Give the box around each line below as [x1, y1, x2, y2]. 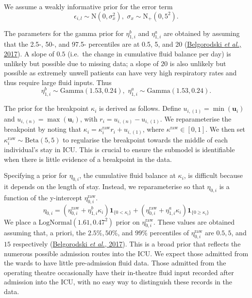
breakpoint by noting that [4, 124, 82, 134]
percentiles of [150, 228, 189, 238]
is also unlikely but [169, 58, 226, 68]
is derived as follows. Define [99, 103, 181, 113]
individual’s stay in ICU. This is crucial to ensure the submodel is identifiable [4, 144, 235, 154]
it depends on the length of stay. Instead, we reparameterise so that [4, 181, 205, 191]
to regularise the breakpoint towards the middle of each [63, 134, 228, 144]
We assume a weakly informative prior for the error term [4, 1, 173, 11]
